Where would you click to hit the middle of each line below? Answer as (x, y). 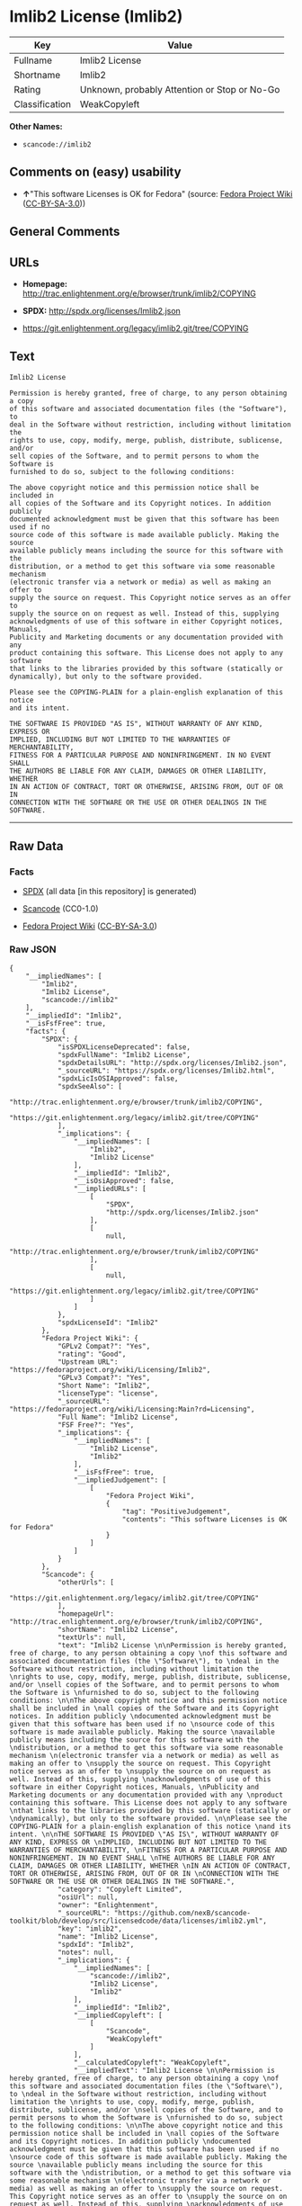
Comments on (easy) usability (95, 172)
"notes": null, (86, 1952)
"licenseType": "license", (108, 1393)
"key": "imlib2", (90, 1928)
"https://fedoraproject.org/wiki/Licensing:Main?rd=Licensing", (132, 1409)
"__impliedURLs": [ (110, 1188)
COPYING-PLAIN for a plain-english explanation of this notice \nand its (151, 1826)
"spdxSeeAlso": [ (90, 1086)
